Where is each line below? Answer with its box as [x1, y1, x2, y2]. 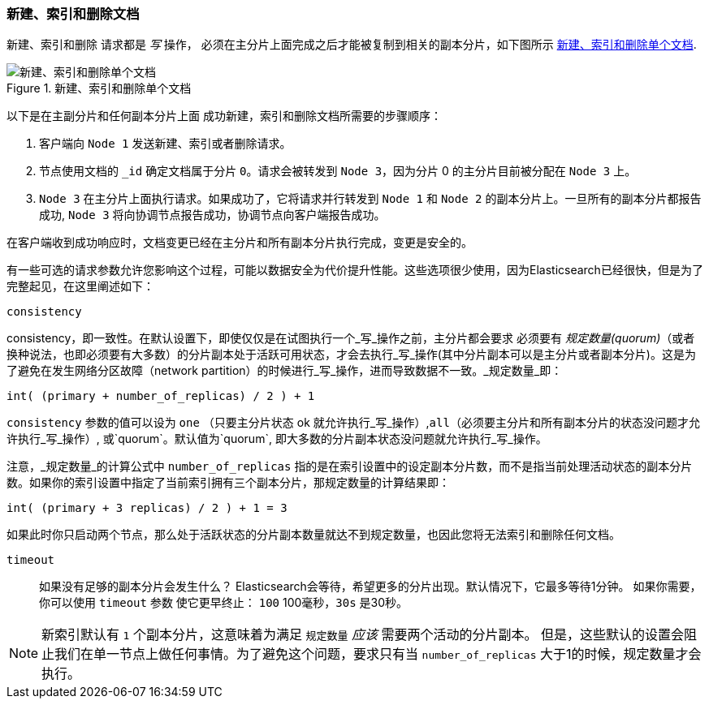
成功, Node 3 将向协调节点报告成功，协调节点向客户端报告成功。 [39, 208, 386, 222]
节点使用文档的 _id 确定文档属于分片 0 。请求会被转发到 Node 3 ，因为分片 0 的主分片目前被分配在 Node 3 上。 [39, 164, 637, 178]
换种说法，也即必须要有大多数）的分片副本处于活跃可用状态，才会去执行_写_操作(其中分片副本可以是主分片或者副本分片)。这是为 [6, 347, 696, 362]
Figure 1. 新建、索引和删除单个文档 [6, 81, 192, 96]
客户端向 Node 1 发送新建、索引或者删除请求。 [39, 136, 292, 151]
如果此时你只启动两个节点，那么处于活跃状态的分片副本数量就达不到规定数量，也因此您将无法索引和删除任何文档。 [6, 527, 620, 542]
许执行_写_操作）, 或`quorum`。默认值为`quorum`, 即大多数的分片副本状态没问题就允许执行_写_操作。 [6, 432, 547, 446]
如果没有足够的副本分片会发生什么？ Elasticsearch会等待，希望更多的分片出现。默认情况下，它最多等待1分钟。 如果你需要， [39, 579, 702, 594]
